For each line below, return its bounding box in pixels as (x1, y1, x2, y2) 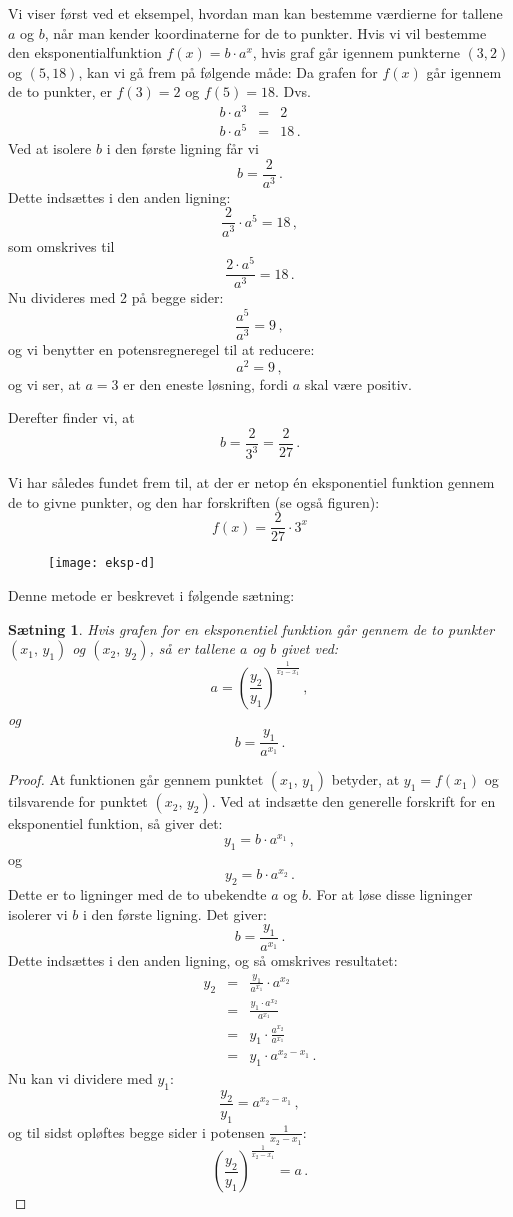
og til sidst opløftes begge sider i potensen (8, 1121, 265, 1142)
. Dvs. (274, 81, 311, 102)
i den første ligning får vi (106, 138, 259, 159)
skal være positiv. (304, 373, 412, 394)
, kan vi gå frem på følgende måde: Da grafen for (78, 61, 378, 82)
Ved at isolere (8, 138, 92, 159)
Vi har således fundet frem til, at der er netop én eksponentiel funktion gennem (8, 472, 495, 493)
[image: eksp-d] (48, 556, 156, 571)
